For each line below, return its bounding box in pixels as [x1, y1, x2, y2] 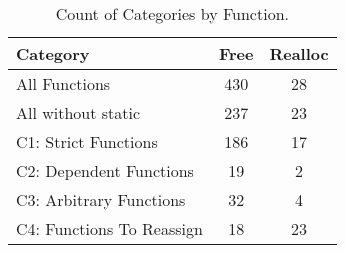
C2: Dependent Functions [16, 159, 194, 182]
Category [16, 42, 90, 65]
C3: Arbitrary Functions [16, 188, 186, 211]
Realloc [269, 42, 329, 65]
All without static [16, 101, 141, 124]
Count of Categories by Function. [55, 2, 289, 25]
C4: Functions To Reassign [16, 217, 203, 240]
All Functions [16, 72, 111, 95]
